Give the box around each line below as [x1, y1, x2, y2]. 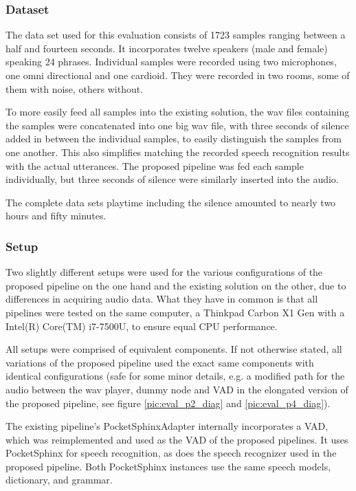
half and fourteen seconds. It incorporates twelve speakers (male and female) [5, 41, 328, 55]
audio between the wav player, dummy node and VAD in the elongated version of [5, 382, 348, 396]
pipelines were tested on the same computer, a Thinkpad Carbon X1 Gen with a [5, 305, 345, 319]
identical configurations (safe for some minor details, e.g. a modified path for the [5, 369, 345, 383]
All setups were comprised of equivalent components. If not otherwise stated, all [5, 342, 342, 356]
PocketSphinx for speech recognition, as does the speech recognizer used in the [5, 446, 337, 460]
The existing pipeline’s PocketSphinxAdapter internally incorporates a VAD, [5, 419, 329, 433]
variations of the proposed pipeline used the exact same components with [5, 355, 314, 369]
